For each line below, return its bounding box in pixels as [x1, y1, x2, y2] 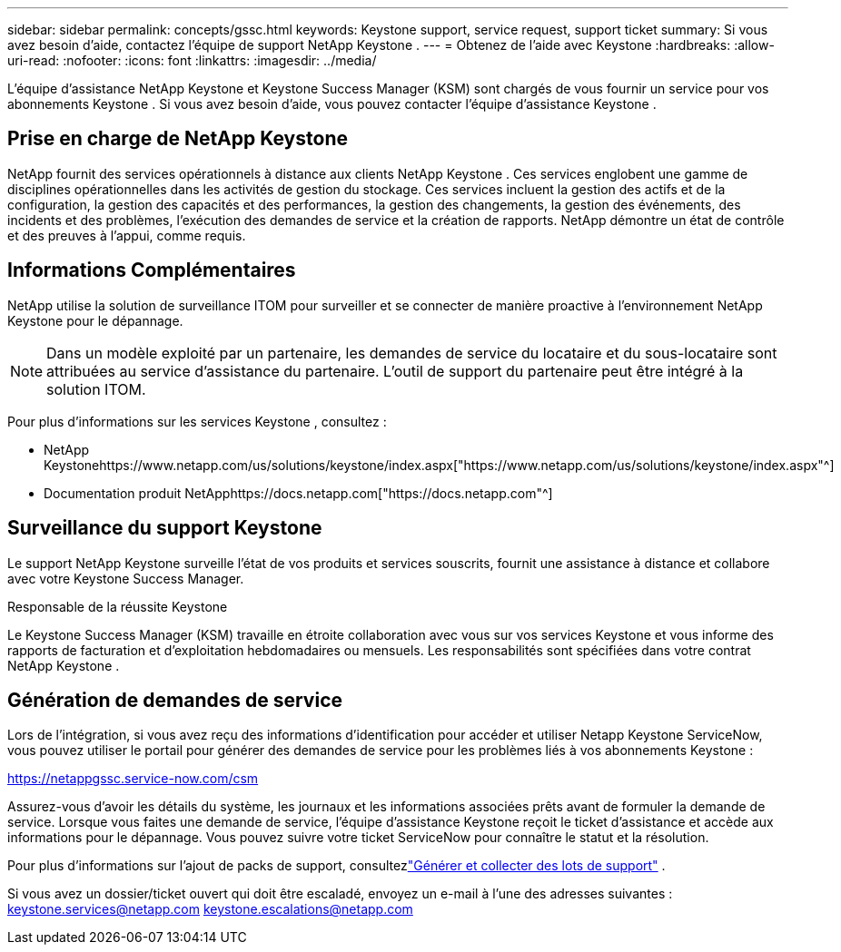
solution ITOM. [46, 379, 146, 398]
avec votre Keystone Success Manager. [7, 570, 244, 586]
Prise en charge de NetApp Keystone [7, 127, 348, 151]
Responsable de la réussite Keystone [7, 598, 228, 614]
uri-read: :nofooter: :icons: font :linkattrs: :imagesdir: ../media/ [7, 53, 377, 68]
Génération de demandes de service [7, 688, 343, 712]
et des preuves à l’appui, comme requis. [7, 227, 246, 243]
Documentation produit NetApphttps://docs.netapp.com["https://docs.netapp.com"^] [44, 485, 553, 501]
